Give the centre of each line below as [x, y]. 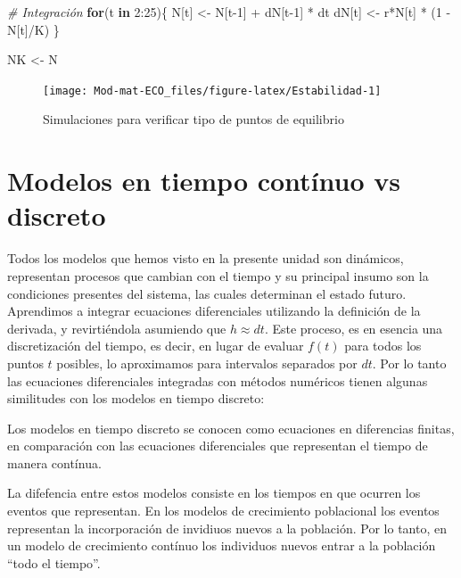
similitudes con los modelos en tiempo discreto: [136, 398]
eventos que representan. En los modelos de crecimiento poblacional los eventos [223, 511]
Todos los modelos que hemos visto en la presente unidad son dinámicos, [206, 258]
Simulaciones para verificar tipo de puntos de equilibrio [193, 119]
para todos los [383, 346]
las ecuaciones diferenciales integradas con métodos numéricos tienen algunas [218, 380]
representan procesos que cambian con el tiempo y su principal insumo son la [218, 275]
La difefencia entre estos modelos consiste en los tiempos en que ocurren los [214, 493]
